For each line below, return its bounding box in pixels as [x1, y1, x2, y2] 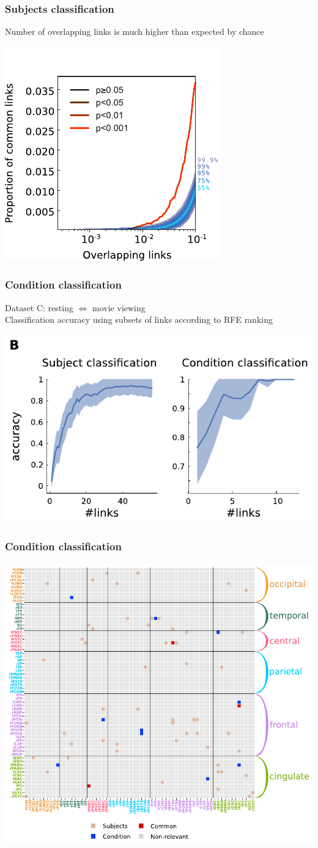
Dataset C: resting [5, 301, 73, 314]
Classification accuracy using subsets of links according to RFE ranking [5, 313, 273, 326]
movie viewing [92, 301, 146, 314]
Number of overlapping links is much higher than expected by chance [5, 25, 264, 38]
